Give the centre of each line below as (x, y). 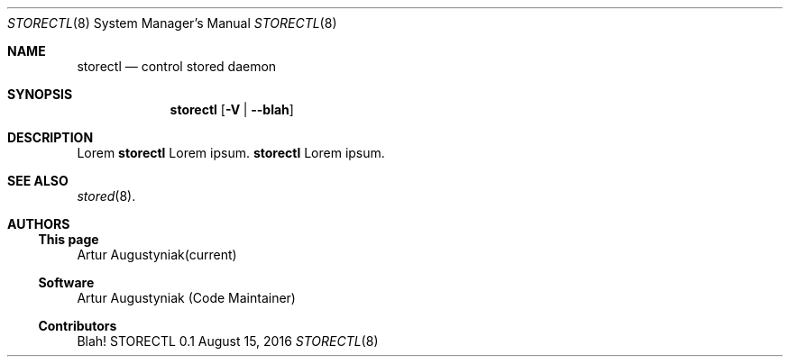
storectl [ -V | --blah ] (232, 109)
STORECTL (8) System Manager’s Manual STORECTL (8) (172, 23)
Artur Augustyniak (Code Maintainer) (186, 298)
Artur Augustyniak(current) (157, 255)
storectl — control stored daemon (177, 66)
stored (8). (106, 196)
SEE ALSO (38, 181)
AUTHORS (39, 224)
